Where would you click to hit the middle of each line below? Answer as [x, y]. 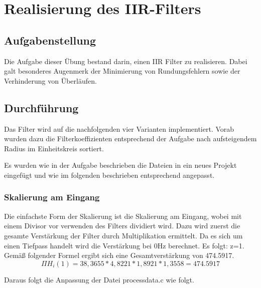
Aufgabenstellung [50, 40]
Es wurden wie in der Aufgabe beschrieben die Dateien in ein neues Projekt [120, 165]
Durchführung [41, 107]
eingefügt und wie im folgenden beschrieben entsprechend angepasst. [109, 175]
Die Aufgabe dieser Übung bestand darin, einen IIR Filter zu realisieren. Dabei [126, 61]
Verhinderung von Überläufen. [50, 80]
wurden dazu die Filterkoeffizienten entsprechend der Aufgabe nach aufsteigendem [130, 138]
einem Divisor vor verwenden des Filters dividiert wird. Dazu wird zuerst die [122, 226]
